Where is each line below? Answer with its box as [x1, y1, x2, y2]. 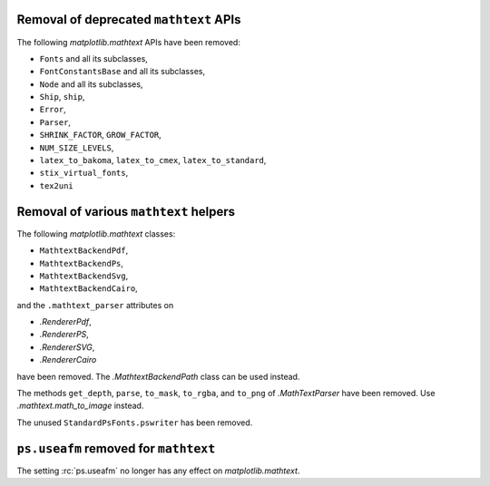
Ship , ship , [39, 92, 85, 102]
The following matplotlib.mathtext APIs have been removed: [16, 36, 240, 47]
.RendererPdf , [39, 316, 93, 327]
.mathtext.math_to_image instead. [16, 400, 144, 412]
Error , [39, 104, 67, 115]
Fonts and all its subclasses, [39, 53, 149, 63]
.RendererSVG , [39, 341, 95, 353]
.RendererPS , [39, 329, 90, 340]
